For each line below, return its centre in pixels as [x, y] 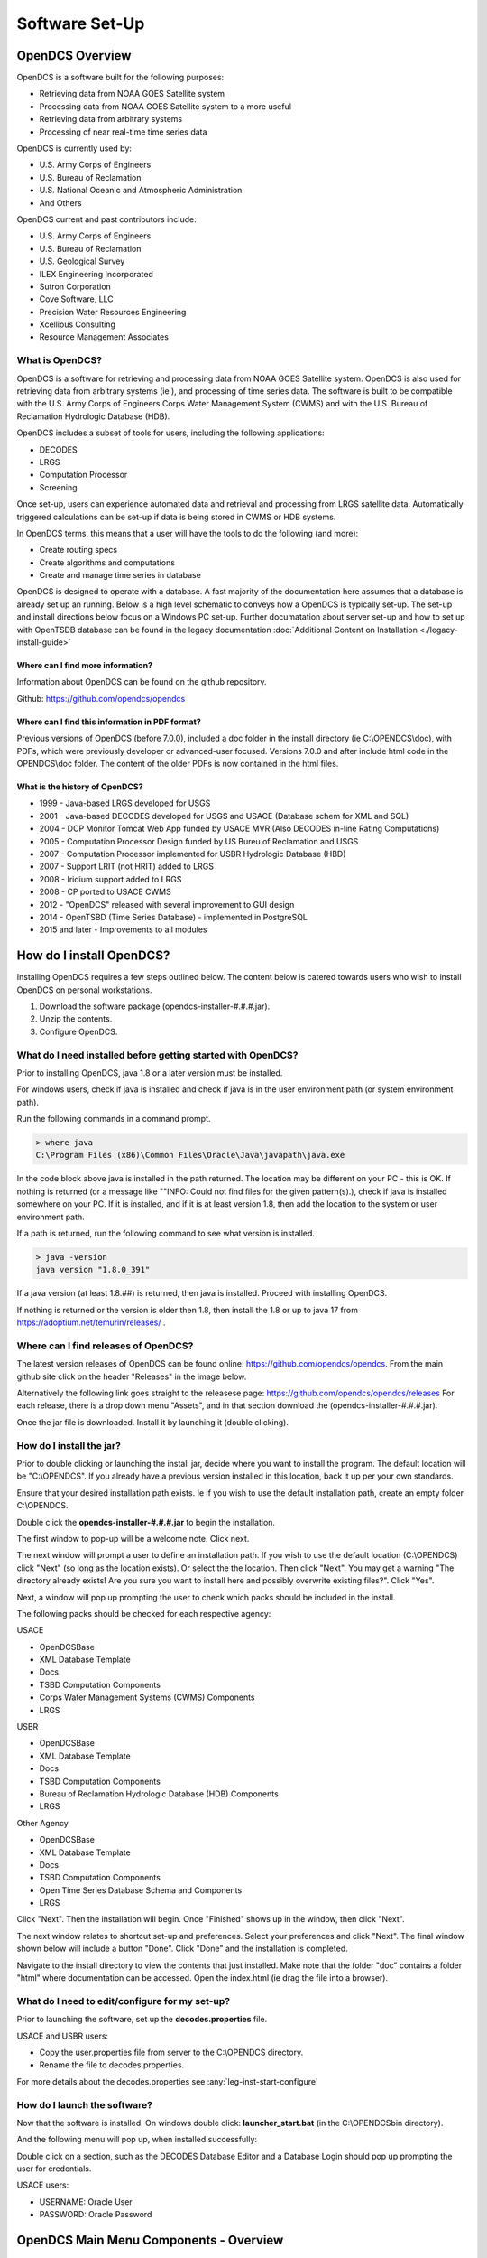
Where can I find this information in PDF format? [109, 722]
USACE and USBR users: [62, 2036]
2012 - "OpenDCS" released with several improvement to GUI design [167, 904]
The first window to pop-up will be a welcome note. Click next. [133, 1538]
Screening [58, 487]
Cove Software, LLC [77, 299]
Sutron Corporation [75, 286]
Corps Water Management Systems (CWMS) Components [147, 1697]
